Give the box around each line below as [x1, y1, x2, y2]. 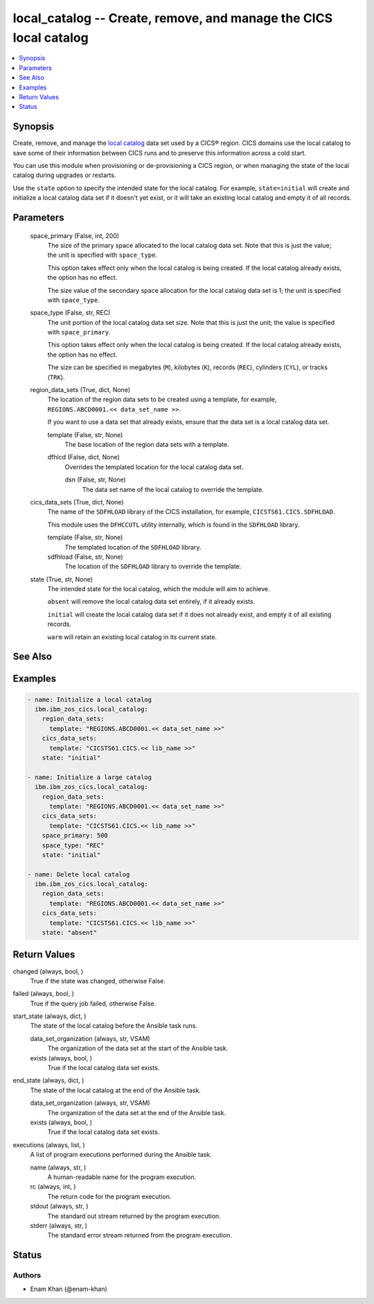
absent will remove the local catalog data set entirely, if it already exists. [47, 598, 256, 606]
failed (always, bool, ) [12, 990, 74, 998]
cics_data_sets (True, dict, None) [30, 498, 124, 506]
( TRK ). [47, 373, 65, 381]
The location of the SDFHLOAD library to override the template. [64, 562, 242, 570]
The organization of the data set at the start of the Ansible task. [47, 1044, 229, 1053]
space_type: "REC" [42, 841, 105, 849]
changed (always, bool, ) [12, 967, 84, 975]
